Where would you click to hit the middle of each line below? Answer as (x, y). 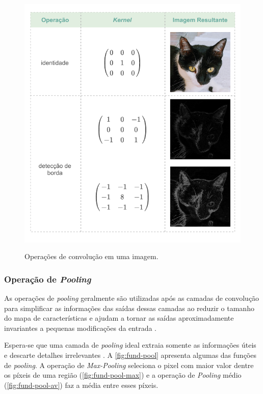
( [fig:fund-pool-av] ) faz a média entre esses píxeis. (81, 385)
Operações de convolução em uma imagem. (91, 256)
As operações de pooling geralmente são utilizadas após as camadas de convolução (132, 298)
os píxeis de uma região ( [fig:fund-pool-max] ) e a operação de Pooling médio (123, 375)
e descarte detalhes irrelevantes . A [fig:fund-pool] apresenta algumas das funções (130, 355)
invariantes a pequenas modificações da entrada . (80, 328)
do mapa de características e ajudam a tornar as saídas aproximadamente (119, 318)
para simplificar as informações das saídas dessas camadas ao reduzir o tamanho (129, 308)
